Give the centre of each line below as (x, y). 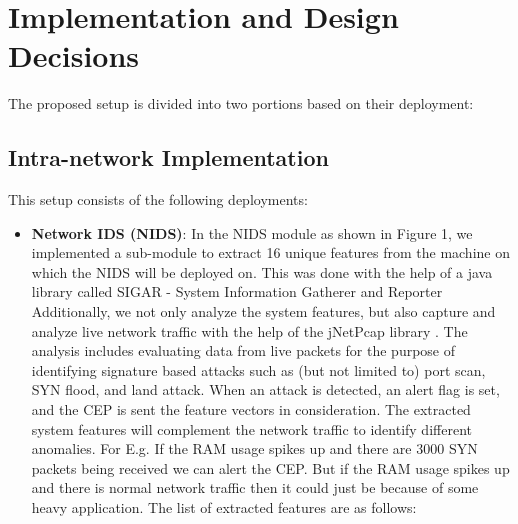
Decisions (74, 55)
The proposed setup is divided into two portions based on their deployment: (241, 103)
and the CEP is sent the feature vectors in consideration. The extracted (251, 409)
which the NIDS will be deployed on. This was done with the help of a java (262, 271)
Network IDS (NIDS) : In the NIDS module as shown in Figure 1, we (252, 232)
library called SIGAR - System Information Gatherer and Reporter (237, 291)
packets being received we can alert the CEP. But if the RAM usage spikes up (270, 467)
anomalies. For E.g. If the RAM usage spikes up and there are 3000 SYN (254, 448)
